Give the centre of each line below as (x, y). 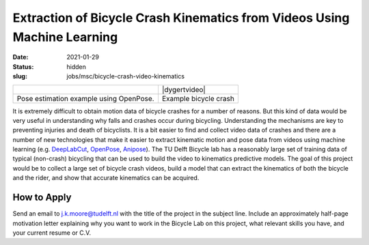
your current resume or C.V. (52, 233)
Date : (20, 57)
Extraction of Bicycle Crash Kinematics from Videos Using (181, 18)
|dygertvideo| (184, 89)
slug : (20, 76)
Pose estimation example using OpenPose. (85, 98)
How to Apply (42, 198)
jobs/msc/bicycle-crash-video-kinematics (125, 76)
